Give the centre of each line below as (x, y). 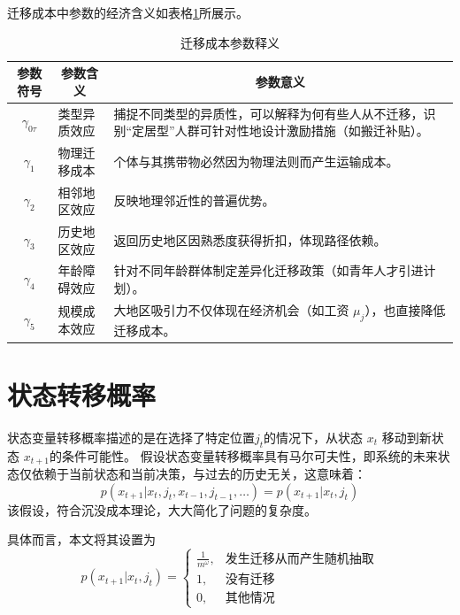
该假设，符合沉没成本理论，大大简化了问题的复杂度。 (162, 509)
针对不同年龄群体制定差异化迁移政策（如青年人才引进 (268, 270)
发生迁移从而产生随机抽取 (299, 559)
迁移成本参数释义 (230, 42)
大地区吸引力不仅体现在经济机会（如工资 (231, 309)
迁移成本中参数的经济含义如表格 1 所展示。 (128, 12)
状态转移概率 (82, 394)
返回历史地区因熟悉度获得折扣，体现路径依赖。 (250, 239)
